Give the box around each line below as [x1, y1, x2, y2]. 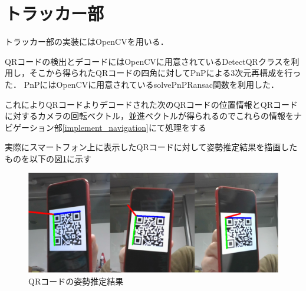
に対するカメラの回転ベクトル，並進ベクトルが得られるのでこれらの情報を [5, 110, 294, 122]
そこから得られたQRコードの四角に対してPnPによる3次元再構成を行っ [29, 67, 301, 79]
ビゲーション [5, 121, 54, 133]
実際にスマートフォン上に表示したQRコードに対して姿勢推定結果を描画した [5, 141, 298, 153]
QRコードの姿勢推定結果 [28, 275, 124, 287]
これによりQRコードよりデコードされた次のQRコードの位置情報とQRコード [5, 98, 298, 110]
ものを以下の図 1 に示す [5, 152, 91, 164]
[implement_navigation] [62, 121, 149, 133]
